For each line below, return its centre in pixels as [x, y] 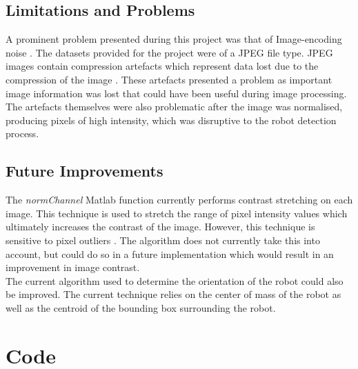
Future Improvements [84, 171]
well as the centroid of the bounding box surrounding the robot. [141, 307]
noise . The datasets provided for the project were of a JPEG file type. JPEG [169, 52]
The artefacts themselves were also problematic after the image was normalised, [174, 107]
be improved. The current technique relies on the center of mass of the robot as [173, 294]
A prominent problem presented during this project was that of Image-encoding [174, 39]
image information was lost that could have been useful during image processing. [176, 93]
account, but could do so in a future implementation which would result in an [170, 253]
